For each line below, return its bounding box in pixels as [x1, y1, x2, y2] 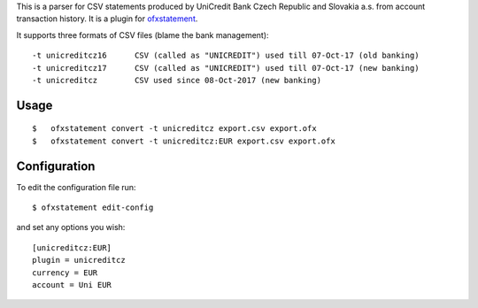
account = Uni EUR [32, 280, 112, 289]
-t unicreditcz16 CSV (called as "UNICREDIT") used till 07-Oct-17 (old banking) [32, 50, 420, 61]
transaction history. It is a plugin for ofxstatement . [16, 13, 198, 24]
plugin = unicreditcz [32, 255, 126, 266]
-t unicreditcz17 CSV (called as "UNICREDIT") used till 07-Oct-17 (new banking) [32, 63, 420, 73]
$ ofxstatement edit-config [32, 203, 154, 212]
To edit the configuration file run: [16, 181, 136, 192]
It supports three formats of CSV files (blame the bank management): [16, 29, 269, 40]
